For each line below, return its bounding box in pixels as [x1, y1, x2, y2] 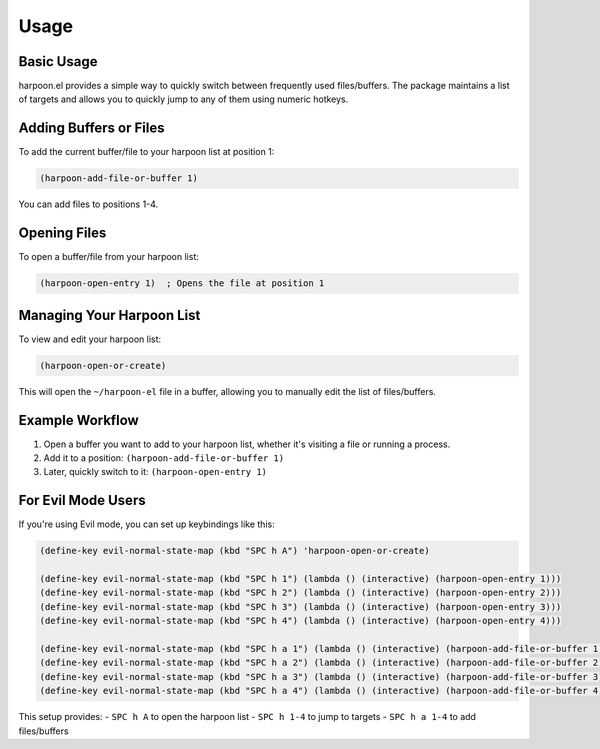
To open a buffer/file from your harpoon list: [18, 251, 200, 263]
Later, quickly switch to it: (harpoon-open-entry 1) [43, 466, 268, 478]
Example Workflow [18, 411, 139, 429]
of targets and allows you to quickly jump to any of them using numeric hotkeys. [18, 93, 349, 105]
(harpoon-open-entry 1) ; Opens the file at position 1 [39, 278, 325, 289]
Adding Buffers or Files [18, 120, 165, 137]
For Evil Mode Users [18, 492, 146, 509]
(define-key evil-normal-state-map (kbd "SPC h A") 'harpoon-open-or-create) [39, 545, 430, 557]
